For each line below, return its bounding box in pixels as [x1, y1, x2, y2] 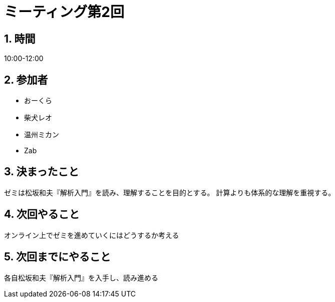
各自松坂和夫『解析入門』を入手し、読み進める [4, 273, 158, 282]
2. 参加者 [4, 73, 48, 86]
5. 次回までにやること [4, 250, 111, 263]
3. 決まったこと [4, 165, 79, 178]
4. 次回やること [4, 208, 80, 221]
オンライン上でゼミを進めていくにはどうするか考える [4, 230, 179, 239]
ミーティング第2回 [4, 4, 124, 21]
